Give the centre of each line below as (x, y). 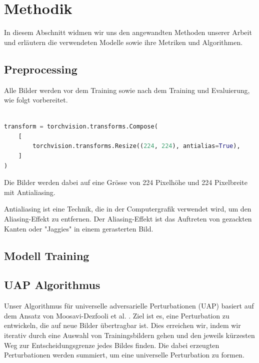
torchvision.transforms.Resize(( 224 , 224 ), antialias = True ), (136, 146)
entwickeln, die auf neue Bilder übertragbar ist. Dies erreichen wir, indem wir (122, 325)
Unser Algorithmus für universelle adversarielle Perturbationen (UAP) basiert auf (129, 306)
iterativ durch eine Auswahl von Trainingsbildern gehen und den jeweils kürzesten (129, 335)
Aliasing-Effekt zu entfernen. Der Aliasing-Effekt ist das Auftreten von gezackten (128, 219)
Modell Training (47, 255)
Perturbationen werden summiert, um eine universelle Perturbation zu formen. (124, 355)
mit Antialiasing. (30, 192)
